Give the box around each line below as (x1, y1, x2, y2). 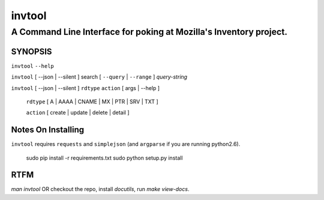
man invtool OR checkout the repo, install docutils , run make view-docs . (11, 186, 190, 193)
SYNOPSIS (11, 46, 52, 56)
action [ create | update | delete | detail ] (26, 109, 130, 117)
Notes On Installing (11, 125, 84, 135)
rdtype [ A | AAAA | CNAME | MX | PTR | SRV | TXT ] (26, 98, 158, 105)
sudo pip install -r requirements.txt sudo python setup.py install (26, 154, 183, 162)
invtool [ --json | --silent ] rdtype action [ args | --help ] (11, 84, 160, 91)
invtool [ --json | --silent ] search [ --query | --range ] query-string (11, 73, 188, 80)
